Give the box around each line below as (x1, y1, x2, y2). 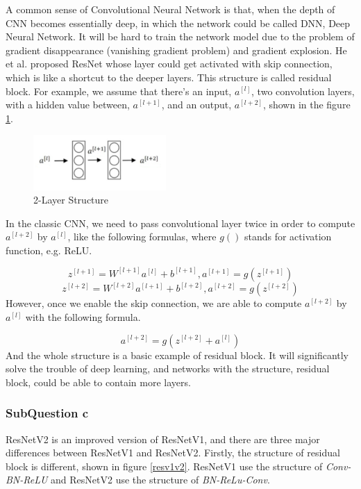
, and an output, (161, 97, 232, 112)
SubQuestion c (6, 404, 89, 422)
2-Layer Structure (33, 192, 109, 207)
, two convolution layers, (251, 83, 355, 98)
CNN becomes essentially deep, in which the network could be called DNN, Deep (6, 15, 351, 30)
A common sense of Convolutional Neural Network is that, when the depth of (6, 2, 335, 16)
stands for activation (244, 229, 332, 244)
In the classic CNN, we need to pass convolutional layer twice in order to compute (6, 215, 355, 230)
